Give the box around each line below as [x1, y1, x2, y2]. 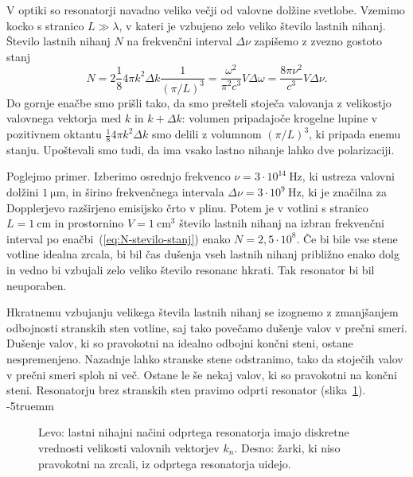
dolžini [6, 184, 39, 200]
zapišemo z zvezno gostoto [254, 33, 382, 49]
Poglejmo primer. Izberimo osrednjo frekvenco [6, 168, 231, 184]
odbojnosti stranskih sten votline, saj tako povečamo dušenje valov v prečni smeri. [6, 319, 407, 335]
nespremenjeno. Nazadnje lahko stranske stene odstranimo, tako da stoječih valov [6, 351, 403, 366]
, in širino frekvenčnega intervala [65, 184, 224, 200]
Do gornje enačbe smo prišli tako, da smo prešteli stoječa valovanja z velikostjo [6, 94, 392, 111]
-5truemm [6, 397, 54, 413]
